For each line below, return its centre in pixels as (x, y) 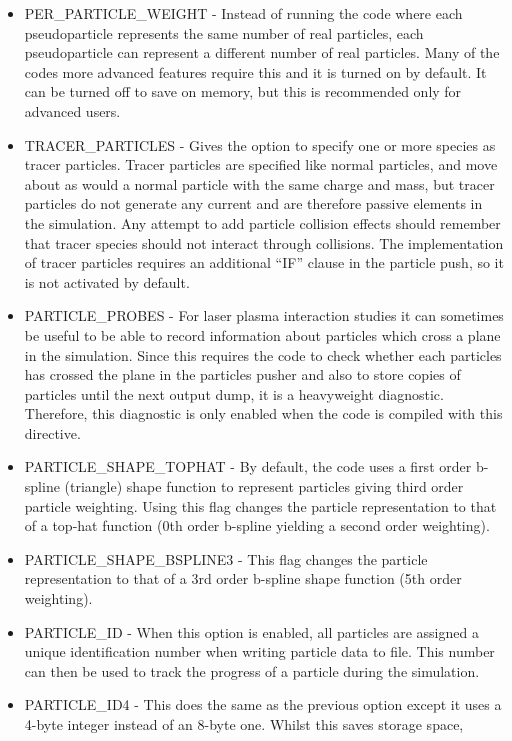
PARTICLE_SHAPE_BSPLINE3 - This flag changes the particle (226, 558)
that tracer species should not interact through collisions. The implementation (264, 242)
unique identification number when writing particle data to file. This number (259, 651)
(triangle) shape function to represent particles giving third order (264, 486)
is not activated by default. (107, 281)
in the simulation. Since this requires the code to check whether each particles (263, 354)
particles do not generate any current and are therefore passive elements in (253, 203)
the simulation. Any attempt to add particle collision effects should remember (262, 222)
